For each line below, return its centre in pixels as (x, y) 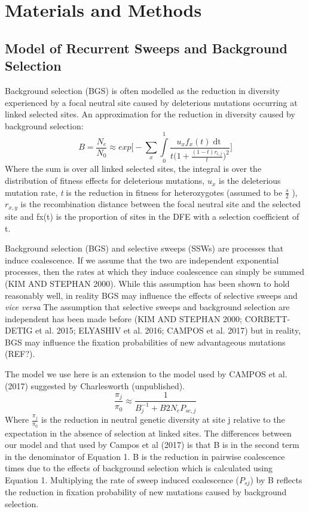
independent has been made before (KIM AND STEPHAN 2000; (123, 318)
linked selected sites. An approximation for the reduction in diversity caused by (150, 114)
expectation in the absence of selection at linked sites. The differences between (148, 433)
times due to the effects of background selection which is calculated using (139, 468)
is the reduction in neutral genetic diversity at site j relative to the (163, 419)
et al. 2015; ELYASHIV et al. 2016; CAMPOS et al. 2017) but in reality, (168, 330)
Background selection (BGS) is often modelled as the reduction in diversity (142, 90)
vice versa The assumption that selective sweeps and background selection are (147, 307)
